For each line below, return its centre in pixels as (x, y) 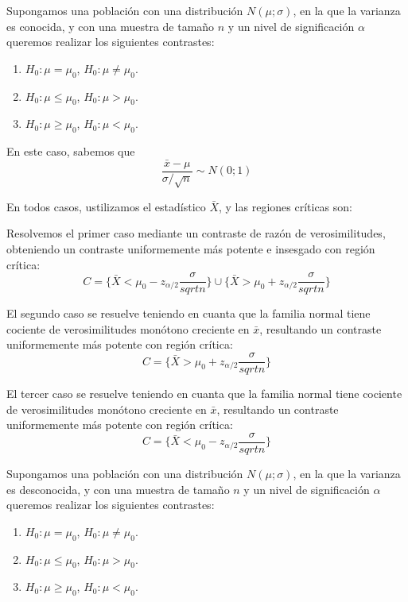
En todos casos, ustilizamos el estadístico (106, 206)
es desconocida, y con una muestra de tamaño (118, 489)
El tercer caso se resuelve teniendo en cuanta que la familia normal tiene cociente (204, 394)
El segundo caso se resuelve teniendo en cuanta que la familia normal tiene (188, 313)
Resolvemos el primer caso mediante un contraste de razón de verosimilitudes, (196, 233)
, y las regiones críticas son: (286, 206)
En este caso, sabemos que (71, 151)
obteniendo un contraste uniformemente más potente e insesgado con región (191, 249)
